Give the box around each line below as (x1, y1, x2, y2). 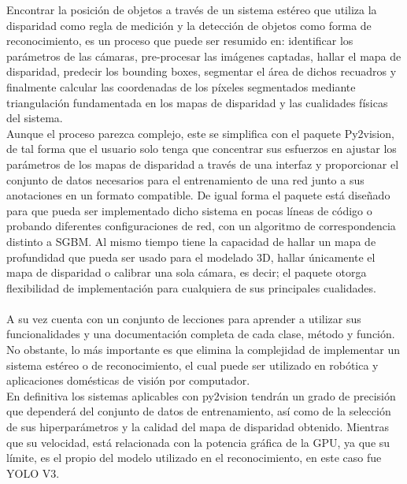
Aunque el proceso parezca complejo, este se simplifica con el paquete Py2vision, (6, 125, 394, 141)
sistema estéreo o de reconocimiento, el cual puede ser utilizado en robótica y (6, 356, 379, 373)
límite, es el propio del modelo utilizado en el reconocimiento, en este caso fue (6, 449, 382, 466)
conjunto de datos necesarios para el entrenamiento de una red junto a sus (6, 171, 364, 188)
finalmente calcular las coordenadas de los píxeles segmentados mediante (6, 78, 356, 95)
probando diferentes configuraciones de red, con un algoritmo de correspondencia (6, 218, 396, 234)
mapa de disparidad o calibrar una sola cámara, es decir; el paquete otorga (6, 264, 367, 281)
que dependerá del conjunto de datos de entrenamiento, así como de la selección (6, 403, 391, 419)
